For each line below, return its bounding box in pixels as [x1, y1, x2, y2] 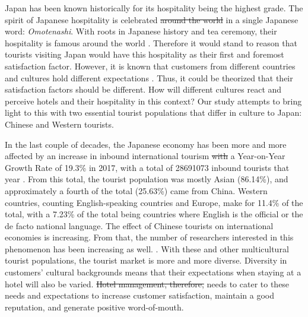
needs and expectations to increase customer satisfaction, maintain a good [5, 289, 274, 302]
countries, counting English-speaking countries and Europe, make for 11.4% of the [5, 196, 303, 208]
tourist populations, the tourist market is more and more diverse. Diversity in [5, 254, 287, 267]
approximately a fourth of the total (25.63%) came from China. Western [5, 184, 268, 196]
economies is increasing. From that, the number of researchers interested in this [5, 231, 294, 243]
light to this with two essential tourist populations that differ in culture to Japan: [5, 106, 302, 119]
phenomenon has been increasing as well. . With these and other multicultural [5, 242, 289, 255]
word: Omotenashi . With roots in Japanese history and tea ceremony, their [5, 25, 277, 37]
